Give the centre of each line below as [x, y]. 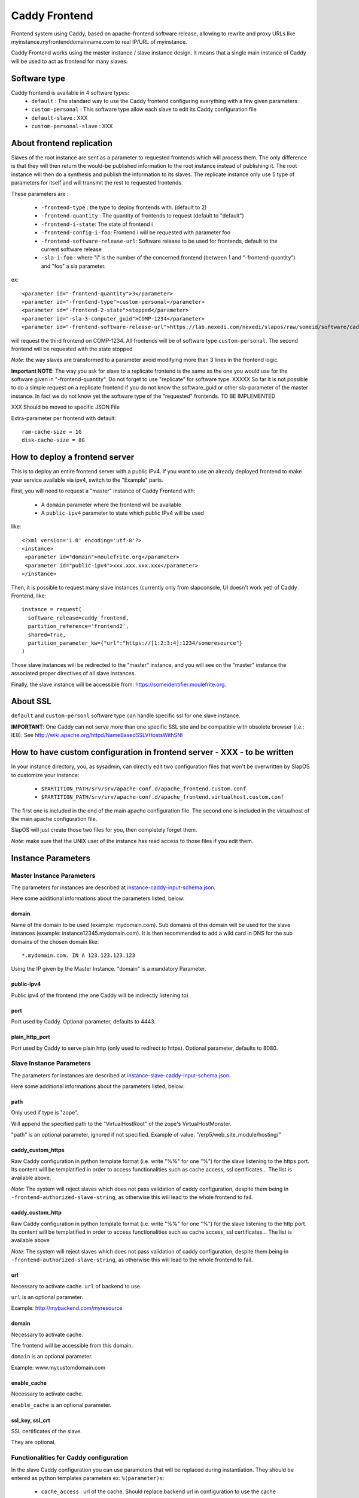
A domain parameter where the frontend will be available [111, 505]
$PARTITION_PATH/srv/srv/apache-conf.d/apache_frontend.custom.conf [144, 789]
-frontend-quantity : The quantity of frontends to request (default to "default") [143, 216]
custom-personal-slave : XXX [72, 126]
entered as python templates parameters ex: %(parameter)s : [88, 1478]
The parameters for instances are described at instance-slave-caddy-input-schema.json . [121, 1075]
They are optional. [34, 1442]
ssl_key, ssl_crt [31, 1420]
